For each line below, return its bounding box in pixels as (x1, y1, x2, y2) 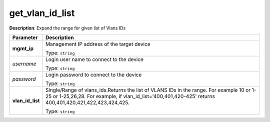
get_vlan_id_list (9, 7, 75, 18)
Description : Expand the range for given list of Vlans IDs (9, 25, 126, 31)
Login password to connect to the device (45, 71, 142, 78)
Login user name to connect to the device (45, 55, 143, 62)
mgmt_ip (12, 45, 34, 52)
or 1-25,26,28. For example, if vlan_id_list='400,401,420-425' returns (52, 92, 215, 99)
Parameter (12, 34, 38, 41)
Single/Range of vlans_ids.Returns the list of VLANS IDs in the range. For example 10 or (45, 86, 251, 93)
